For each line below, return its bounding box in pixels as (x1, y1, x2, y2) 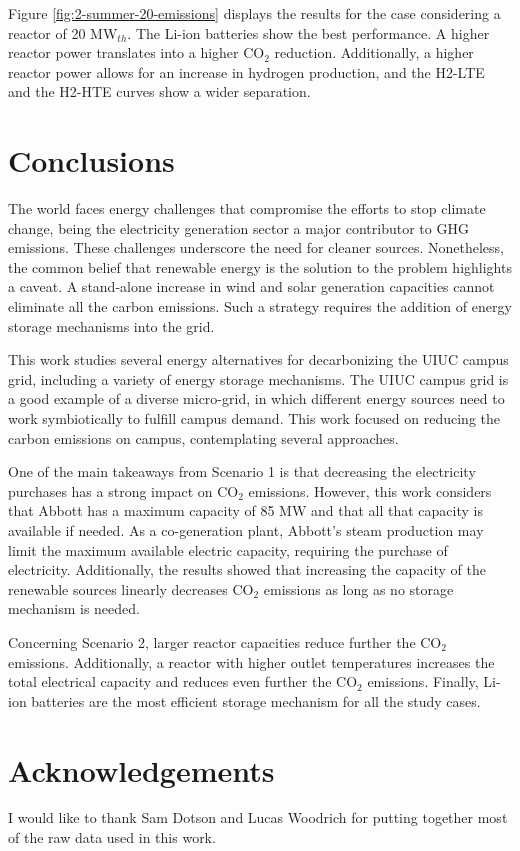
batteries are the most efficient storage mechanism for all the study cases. (31, 690, 481, 711)
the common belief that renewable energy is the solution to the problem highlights (8, 256, 512, 277)
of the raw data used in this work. (8, 827, 216, 848)
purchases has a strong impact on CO (8, 480, 239, 501)
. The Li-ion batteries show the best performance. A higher (127, 22, 490, 43)
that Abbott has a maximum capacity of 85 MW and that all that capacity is (8, 500, 483, 521)
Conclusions (8, 140, 175, 181)
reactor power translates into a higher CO (8, 42, 265, 63)
